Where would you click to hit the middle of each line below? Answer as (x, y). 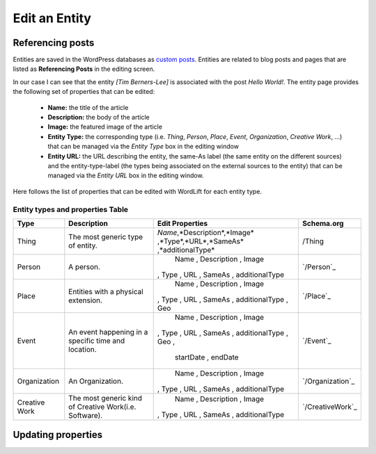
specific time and (97, 341)
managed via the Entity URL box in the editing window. (126, 176)
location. (83, 349)
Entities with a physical (106, 291)
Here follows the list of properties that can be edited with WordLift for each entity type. (138, 191)
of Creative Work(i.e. (102, 407)
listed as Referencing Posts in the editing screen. (84, 69)
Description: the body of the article (99, 117)
